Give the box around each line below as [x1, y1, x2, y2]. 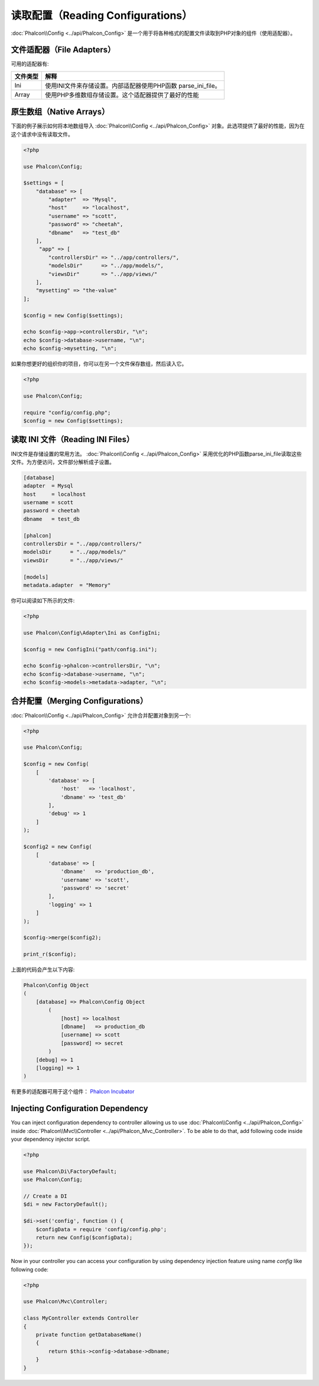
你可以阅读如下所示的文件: [11, 597, 75, 604]
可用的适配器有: [11, 60, 50, 67]
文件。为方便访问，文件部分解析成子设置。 [11, 458, 115, 465]
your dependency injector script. [11, 1135, 91, 1143]
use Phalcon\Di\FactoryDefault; [23, 1168, 118, 1174]
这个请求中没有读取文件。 [11, 131, 73, 138]
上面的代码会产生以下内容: [11, 966, 75, 973]
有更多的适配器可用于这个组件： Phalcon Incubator [11, 1088, 135, 1095]
